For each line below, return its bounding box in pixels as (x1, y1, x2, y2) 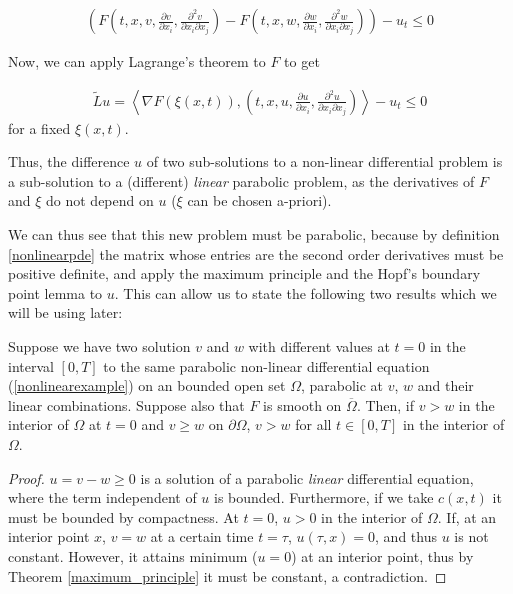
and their (417, 375, 474, 396)
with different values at (248, 336, 390, 356)
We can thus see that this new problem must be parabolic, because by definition (8, 224, 500, 245)
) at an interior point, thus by (291, 545, 474, 566)
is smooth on (263, 394, 342, 415)
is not (454, 526, 489, 547)
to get (284, 51, 320, 72)
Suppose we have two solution (8, 336, 191, 356)
